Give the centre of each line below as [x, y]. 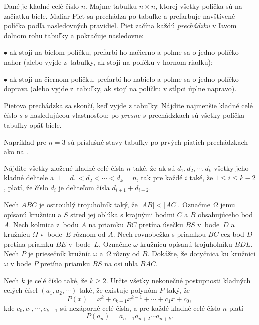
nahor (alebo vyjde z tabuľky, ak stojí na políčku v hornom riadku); [108, 62]
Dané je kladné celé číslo [41, 6]
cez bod [232, 234]
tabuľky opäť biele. [33, 124]
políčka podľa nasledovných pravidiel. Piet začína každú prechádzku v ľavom [120, 26]
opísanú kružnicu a [33, 214]
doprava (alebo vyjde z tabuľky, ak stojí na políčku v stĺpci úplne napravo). [120, 88]
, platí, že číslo [26, 187]
